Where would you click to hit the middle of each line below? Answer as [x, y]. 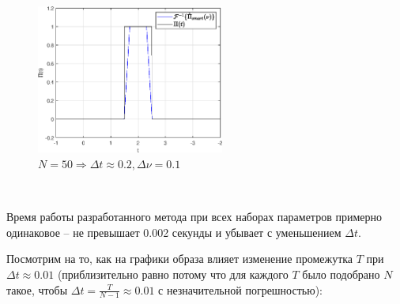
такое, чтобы [37, 289]
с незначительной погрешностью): [240, 289]
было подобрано [341, 274]
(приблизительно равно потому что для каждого [173, 274]
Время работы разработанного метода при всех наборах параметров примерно [194, 217]
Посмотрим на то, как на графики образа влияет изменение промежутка [180, 259]
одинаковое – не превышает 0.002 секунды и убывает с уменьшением [174, 232]
